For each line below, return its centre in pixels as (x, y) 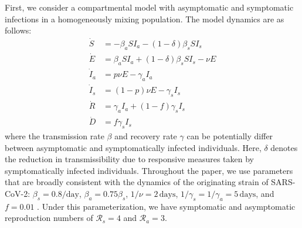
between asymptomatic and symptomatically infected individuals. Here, (133, 147)
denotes (284, 147)
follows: (18, 30)
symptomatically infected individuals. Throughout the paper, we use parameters (149, 170)
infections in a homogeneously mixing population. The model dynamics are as (145, 19)
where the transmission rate (55, 136)
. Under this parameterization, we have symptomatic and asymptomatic (166, 206)
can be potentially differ (230, 136)
